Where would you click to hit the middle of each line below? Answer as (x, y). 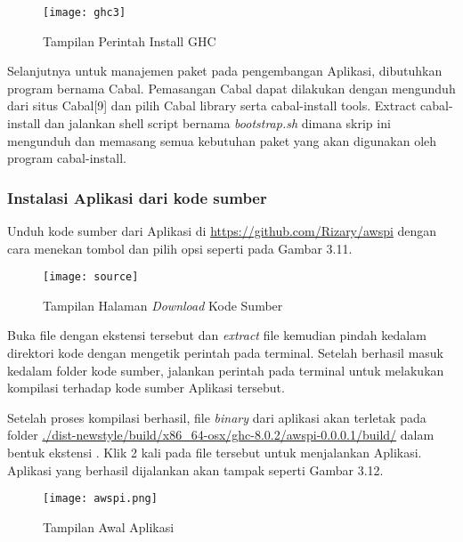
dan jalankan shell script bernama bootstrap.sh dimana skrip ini (218, 123)
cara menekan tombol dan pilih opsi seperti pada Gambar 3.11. (180, 248)
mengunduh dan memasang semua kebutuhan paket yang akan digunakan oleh (222, 140)
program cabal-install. (67, 158)
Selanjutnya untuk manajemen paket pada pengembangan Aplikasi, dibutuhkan (225, 71)
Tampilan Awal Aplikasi (109, 526)
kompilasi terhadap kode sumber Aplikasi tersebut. (146, 388)
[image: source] (91, 277)
